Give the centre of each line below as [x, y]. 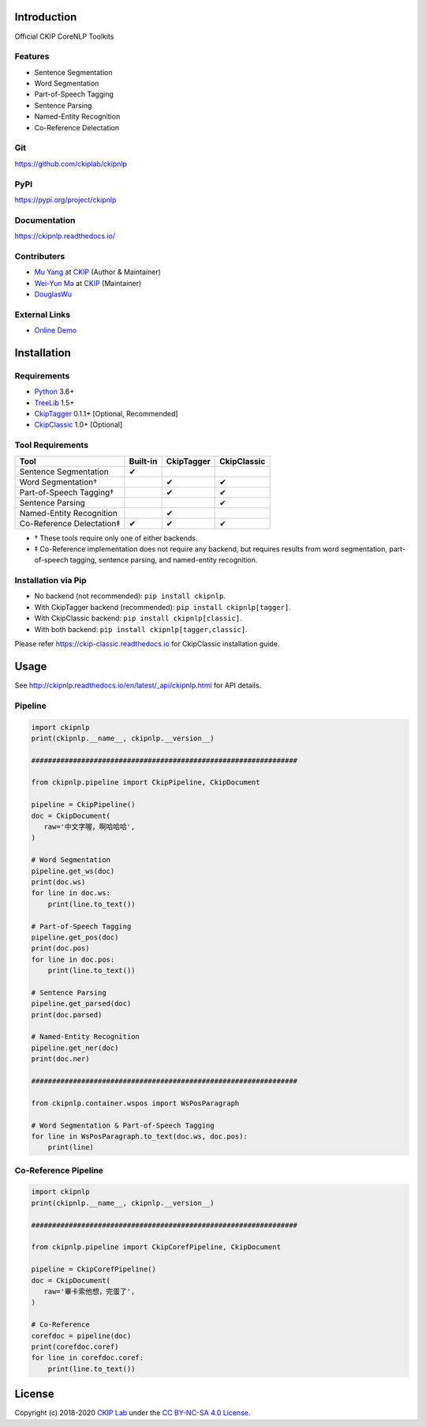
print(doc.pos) [60, 949]
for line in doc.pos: [73, 959]
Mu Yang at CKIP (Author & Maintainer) [98, 272]
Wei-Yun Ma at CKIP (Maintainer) [88, 283]
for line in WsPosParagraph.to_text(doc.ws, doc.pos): [139, 1136]
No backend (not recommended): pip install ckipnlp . [130, 596]
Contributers [40, 256]
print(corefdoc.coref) [75, 1346]
